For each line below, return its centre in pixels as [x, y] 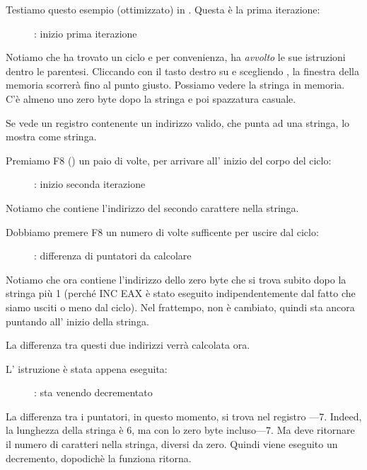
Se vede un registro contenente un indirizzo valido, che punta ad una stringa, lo [178, 122]
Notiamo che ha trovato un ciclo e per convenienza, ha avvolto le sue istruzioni [176, 57]
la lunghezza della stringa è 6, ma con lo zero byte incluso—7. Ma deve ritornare [180, 430]
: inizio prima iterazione [86, 33]
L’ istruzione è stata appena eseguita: [87, 368]
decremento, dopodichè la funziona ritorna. [99, 458]
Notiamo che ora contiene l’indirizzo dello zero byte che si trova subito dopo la [176, 279]
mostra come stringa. [51, 136]
